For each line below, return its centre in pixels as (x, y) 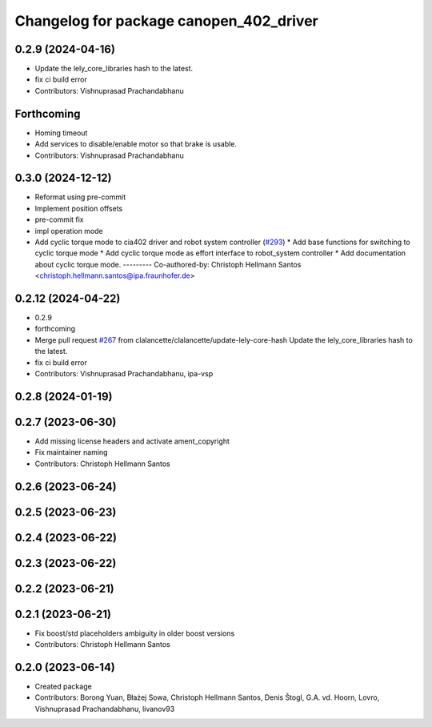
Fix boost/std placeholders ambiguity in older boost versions (135, 633)
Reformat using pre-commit (80, 197)
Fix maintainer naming (71, 452)
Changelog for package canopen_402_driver (167, 21)
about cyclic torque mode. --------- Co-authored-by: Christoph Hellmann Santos (168, 264)
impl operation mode (69, 231)
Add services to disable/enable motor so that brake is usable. (136, 144)
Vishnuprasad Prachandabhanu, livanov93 (105, 709)
